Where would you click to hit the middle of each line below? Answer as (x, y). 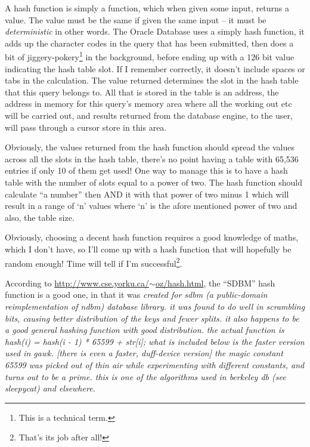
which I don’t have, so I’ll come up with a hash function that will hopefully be (148, 249)
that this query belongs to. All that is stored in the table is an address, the (142, 92)
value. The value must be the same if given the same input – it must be (136, 19)
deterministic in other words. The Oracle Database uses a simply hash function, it (155, 31)
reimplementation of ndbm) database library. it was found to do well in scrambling (155, 306)
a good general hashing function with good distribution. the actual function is (145, 330)
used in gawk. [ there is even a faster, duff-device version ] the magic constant (144, 353)
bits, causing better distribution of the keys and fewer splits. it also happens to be (152, 318)
